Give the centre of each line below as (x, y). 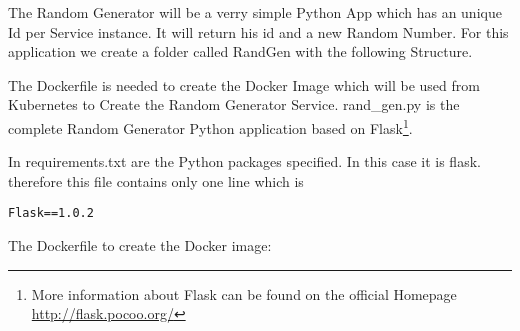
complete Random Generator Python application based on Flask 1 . (210, 126)
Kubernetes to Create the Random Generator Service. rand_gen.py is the (234, 104)
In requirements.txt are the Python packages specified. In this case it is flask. (244, 161)
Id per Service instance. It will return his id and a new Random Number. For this (258, 31)
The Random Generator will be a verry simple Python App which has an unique (255, 12)
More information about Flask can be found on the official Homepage (244, 293)
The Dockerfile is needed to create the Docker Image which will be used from (244, 84)
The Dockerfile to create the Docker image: (140, 245)
